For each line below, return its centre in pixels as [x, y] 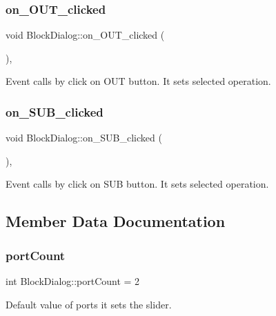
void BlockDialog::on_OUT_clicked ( [85, 35]
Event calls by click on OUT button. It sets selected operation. [138, 81]
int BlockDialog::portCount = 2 [73, 281]
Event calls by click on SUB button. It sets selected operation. [137, 184]
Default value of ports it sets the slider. [89, 304]
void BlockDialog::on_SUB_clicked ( [84, 138]
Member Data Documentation [116, 221]
